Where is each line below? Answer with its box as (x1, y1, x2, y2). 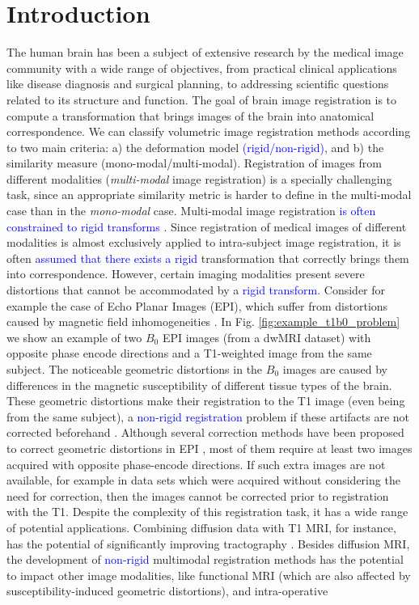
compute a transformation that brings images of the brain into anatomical (6, 107, 375, 124)
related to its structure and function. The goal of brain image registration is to (6, 91, 397, 108)
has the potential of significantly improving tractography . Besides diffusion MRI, (6, 535, 410, 552)
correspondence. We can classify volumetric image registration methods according (6, 123, 411, 140)
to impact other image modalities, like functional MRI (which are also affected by (6, 566, 411, 583)
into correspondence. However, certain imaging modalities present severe (6, 265, 365, 282)
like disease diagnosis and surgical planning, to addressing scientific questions (6, 75, 389, 92)
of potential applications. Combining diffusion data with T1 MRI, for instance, (6, 518, 396, 535)
